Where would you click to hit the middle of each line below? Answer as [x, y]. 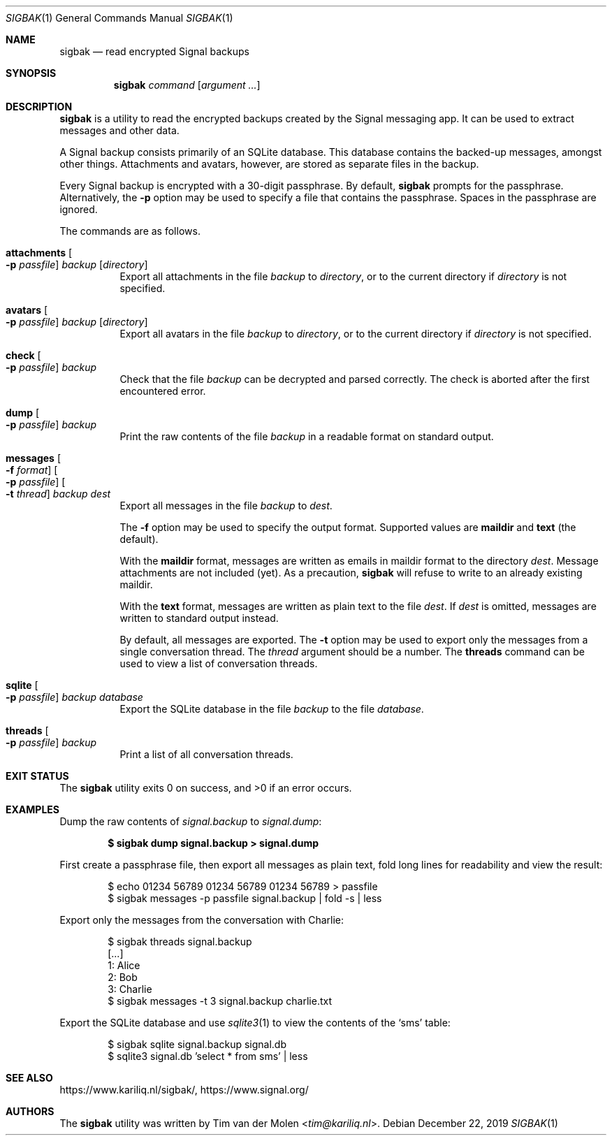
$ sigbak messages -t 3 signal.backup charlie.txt [220, 1001]
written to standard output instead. [199, 618]
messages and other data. [119, 130]
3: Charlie [130, 989]
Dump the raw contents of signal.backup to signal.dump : [191, 821]
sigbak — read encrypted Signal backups [154, 51]
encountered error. [163, 391]
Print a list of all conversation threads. [206, 754]
